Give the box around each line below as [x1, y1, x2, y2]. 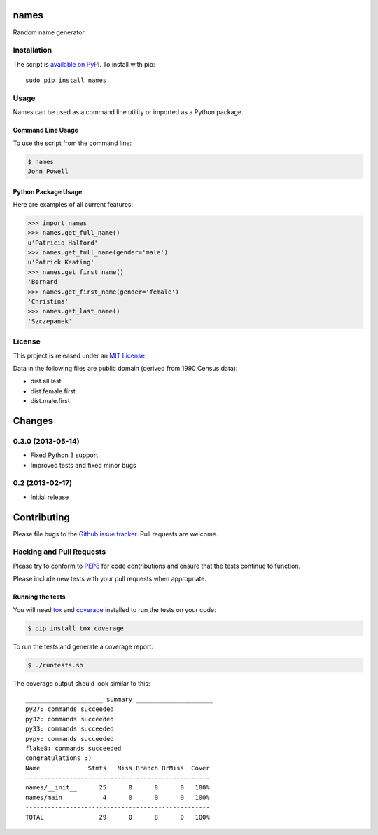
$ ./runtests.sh [27, 661, 84, 669]
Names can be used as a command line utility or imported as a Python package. [13, 108, 244, 116]
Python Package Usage [13, 187, 83, 196]
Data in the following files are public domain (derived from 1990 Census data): [13, 364, 238, 372]
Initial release [30, 493, 69, 501]
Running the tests [13, 592, 66, 601]
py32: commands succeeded [25, 715, 115, 723]
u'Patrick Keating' [27, 258, 94, 266]
